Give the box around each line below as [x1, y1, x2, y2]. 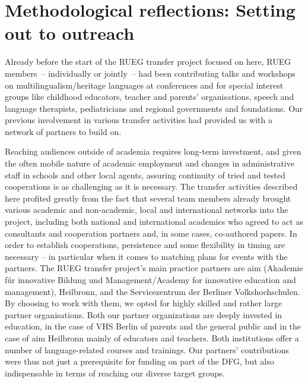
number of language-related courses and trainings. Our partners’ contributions [5, 343, 289, 356]
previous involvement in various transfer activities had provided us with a [5, 114, 272, 126]
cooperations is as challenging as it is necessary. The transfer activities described [5, 180, 298, 193]
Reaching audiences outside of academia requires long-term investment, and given [5, 145, 301, 158]
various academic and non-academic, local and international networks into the [5, 203, 288, 216]
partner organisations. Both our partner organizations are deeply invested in [5, 308, 282, 321]
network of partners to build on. [5, 125, 122, 137]
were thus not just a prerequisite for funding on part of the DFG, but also [5, 355, 274, 368]
